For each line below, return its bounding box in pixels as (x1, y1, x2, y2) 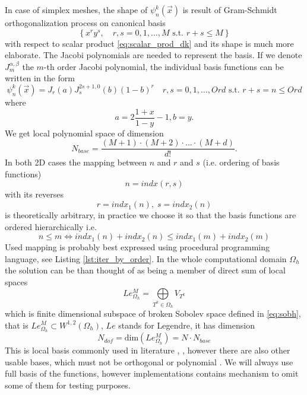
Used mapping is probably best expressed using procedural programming (5, 241, 270, 253)
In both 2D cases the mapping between (5, 156, 147, 168)
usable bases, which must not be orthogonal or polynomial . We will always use (5, 355, 293, 368)
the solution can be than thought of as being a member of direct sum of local (5, 264, 286, 276)
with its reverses (5, 188, 64, 200)
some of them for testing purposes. (5, 378, 131, 391)
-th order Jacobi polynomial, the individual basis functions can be (43, 60, 284, 72)
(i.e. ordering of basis (202, 156, 280, 168)
